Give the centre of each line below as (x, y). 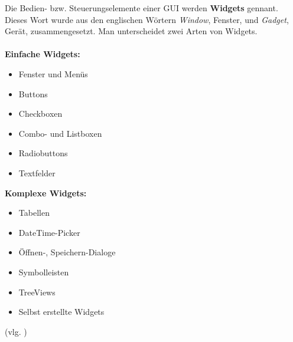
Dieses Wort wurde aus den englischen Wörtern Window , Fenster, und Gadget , (147, 19)
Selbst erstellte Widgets (61, 312)
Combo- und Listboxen (60, 133)
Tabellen (34, 213)
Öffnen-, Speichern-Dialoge (67, 252)
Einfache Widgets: (43, 54)
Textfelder (37, 172)
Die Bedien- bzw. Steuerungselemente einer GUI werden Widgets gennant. (141, 8)
